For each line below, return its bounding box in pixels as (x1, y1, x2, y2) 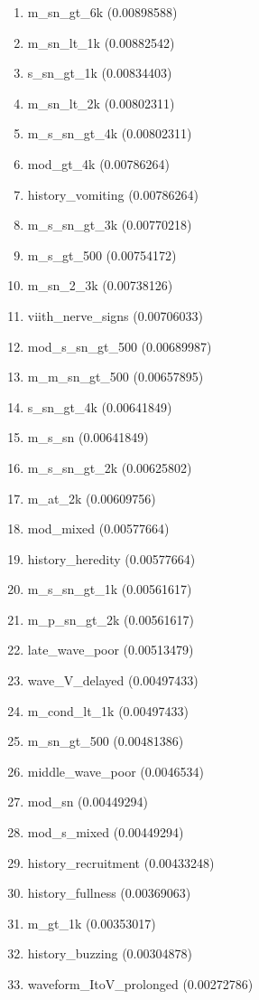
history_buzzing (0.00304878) (27, 944, 192, 963)
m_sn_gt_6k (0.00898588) (27, 3, 178, 21)
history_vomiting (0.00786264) (27, 184, 199, 203)
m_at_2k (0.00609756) (27, 488, 156, 507)
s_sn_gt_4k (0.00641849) (27, 397, 172, 416)
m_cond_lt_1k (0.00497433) (27, 701, 189, 720)
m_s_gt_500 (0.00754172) (27, 245, 177, 264)
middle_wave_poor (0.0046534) (27, 761, 205, 780)
